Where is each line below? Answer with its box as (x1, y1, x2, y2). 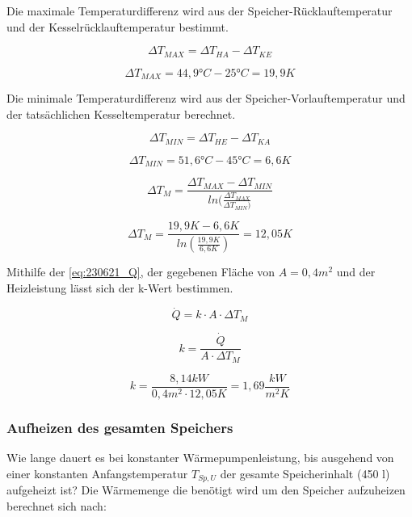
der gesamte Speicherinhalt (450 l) (220, 464, 390, 481)
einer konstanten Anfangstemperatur (6, 464, 188, 481)
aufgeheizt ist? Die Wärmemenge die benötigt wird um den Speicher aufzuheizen (6, 481, 406, 498)
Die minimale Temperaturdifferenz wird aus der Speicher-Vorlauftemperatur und (6, 90, 406, 107)
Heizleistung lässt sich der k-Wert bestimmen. (6, 279, 233, 296)
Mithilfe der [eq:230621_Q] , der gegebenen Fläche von (6, 263, 275, 280)
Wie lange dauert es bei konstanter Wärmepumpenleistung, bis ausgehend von (6, 448, 394, 465)
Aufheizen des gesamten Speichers (6, 417, 233, 437)
